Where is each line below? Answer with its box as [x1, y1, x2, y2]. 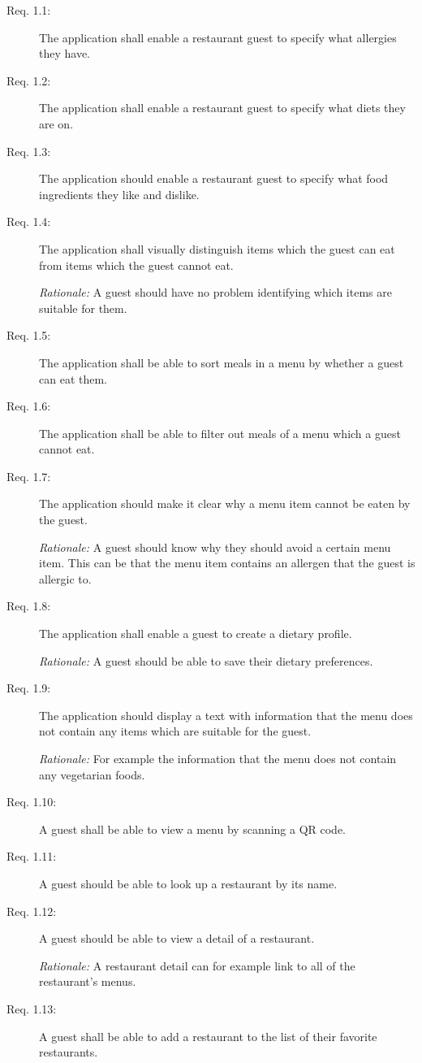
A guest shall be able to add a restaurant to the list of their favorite [39, 1027, 377, 1044]
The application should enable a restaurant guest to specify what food [39, 170, 389, 187]
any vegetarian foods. [39, 766, 145, 783]
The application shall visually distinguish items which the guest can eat [39, 240, 395, 257]
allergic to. [39, 570, 92, 587]
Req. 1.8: [6, 597, 51, 614]
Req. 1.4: [6, 213, 51, 230]
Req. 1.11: [6, 848, 57, 865]
